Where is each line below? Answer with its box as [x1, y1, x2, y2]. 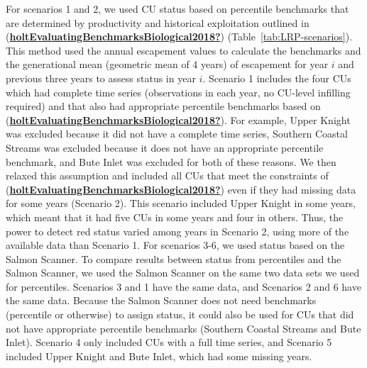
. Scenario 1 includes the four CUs [202, 70, 351, 85]
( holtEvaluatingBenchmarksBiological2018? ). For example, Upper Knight [6, 112, 351, 127]
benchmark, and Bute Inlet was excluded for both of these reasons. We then [6, 154, 336, 169]
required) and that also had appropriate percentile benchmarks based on [6, 99, 321, 113]
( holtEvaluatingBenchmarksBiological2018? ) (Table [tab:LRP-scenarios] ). [6, 29, 353, 44]
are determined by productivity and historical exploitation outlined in [6, 15, 310, 30]
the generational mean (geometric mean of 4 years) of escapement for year [6, 57, 329, 72]
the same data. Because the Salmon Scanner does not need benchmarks [6, 293, 317, 308]
